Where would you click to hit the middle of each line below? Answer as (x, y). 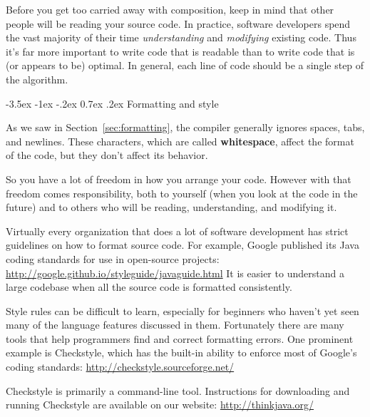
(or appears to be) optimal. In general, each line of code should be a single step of (185, 65)
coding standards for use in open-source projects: (113, 258)
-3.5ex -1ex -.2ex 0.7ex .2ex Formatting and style (112, 103)
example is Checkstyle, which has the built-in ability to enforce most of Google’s (181, 352)
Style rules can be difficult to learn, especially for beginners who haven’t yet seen (183, 310)
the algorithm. (37, 79)
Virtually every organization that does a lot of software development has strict (177, 231)
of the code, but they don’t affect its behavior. (107, 155)
